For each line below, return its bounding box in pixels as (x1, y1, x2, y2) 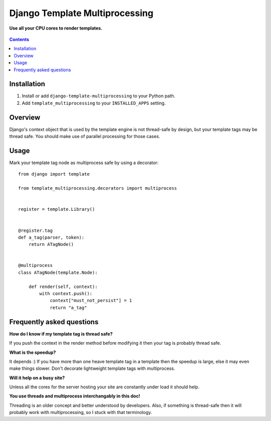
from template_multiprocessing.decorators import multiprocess (18, 186, 177, 191)
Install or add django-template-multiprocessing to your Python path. (22, 93, 176, 99)
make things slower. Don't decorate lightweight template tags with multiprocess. (9, 365, 175, 371)
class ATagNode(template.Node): (18, 269, 98, 275)
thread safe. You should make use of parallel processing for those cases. (9, 133, 161, 139)
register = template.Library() (18, 206, 95, 212)
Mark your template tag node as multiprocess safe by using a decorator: (9, 160, 159, 166)
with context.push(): (39, 291, 93, 297)
